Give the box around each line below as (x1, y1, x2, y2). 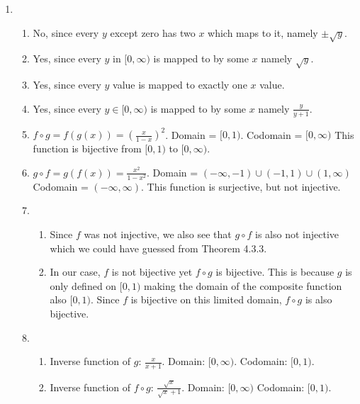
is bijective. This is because (215, 264, 334, 279)
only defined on (50, 278, 117, 293)
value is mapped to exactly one (113, 77, 247, 92)
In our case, (50, 264, 101, 279)
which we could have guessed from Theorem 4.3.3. (50, 240, 267, 255)
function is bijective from (33, 141, 142, 156)
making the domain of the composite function (144, 278, 342, 293)
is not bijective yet (111, 264, 193, 279)
